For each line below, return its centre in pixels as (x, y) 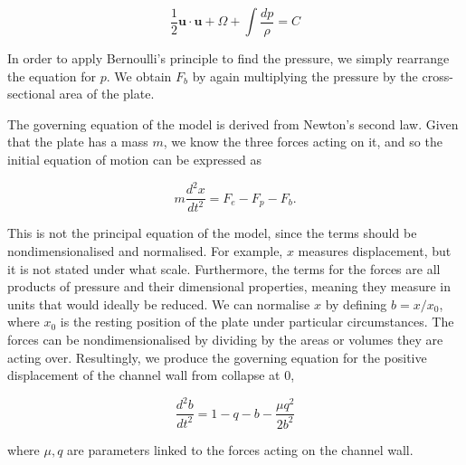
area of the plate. (107, 94)
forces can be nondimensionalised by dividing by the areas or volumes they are (225, 340)
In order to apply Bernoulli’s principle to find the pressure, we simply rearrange (228, 58)
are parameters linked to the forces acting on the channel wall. (240, 449)
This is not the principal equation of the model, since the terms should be (212, 233)
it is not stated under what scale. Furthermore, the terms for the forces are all (224, 268)
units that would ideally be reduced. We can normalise (159, 304)
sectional (31, 94)
